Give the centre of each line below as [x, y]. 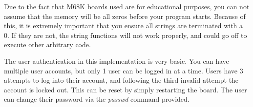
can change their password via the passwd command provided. [97, 99]
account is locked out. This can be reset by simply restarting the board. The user [126, 89]
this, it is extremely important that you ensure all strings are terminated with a [124, 26]
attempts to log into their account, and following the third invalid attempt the [121, 80]
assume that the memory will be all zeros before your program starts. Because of [125, 16]
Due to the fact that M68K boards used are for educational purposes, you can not [127, 6]
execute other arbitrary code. [47, 45]
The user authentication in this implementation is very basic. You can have [116, 61]
